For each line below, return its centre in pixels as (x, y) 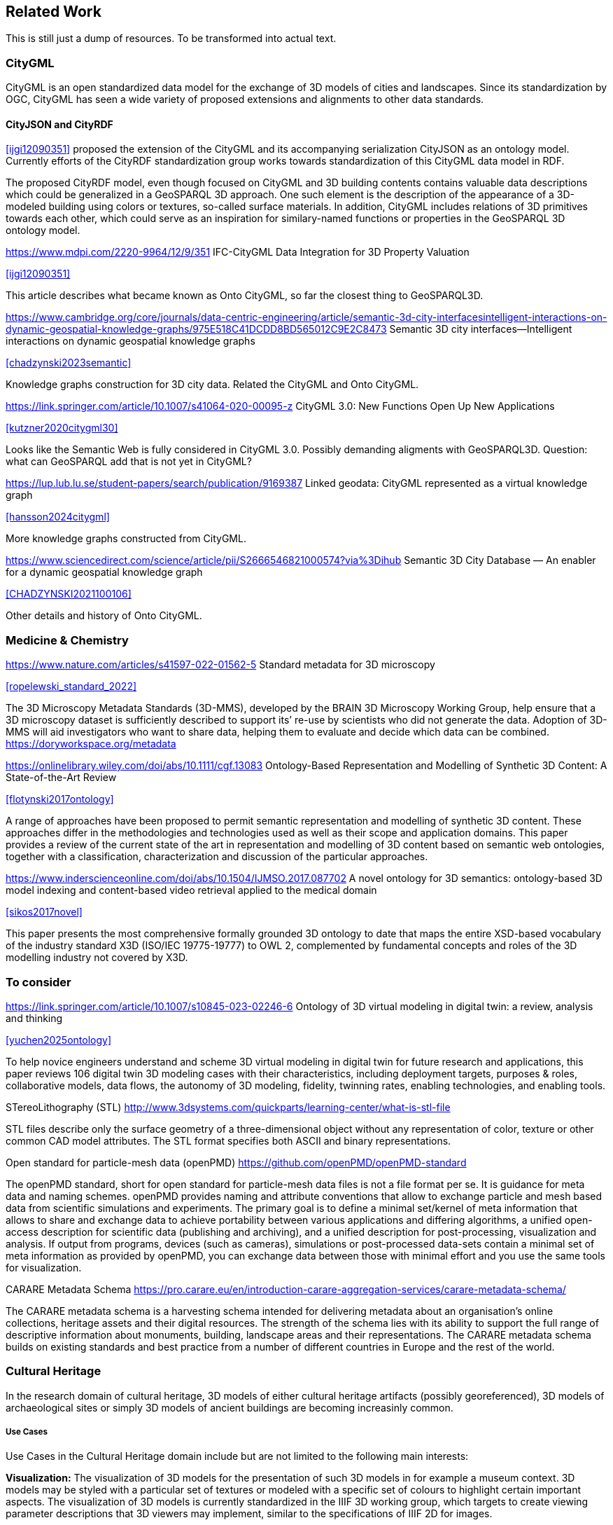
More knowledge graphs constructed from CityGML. (126, 539)
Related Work (54, 12)
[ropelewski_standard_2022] (71, 686)
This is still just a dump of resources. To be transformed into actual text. (171, 39)
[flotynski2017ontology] (60, 799)
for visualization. (44, 1267)
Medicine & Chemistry (67, 640)
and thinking (34, 1018)
